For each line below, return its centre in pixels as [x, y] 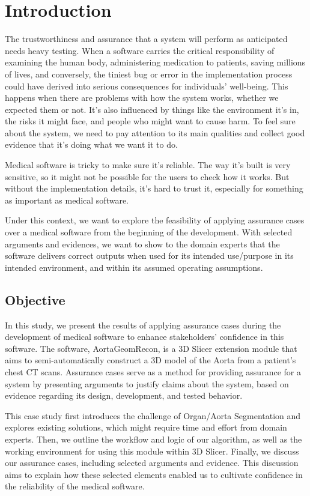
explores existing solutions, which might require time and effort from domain [146, 427]
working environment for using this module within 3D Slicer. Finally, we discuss [152, 451]
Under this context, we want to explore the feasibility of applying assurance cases [155, 220]
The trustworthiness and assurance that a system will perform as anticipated [146, 39]
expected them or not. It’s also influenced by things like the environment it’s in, [152, 109]
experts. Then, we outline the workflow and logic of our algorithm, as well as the [153, 439]
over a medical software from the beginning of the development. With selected [149, 232]
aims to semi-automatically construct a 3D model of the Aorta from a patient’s [150, 360]
